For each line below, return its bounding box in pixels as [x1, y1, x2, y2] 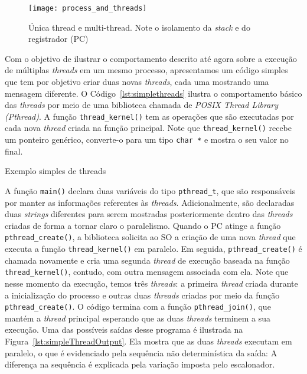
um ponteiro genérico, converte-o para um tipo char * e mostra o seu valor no [5, 133, 289, 146]
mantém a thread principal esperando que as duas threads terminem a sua [5, 311, 271, 324]
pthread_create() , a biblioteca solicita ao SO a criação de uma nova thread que [5, 231, 296, 243]
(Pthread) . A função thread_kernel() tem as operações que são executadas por [5, 110, 294, 122]
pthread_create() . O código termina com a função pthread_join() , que [5, 300, 271, 313]
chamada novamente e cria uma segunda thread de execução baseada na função [5, 254, 290, 266]
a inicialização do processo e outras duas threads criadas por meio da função [5, 288, 280, 301]
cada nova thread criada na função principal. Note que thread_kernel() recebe [5, 122, 292, 134]
